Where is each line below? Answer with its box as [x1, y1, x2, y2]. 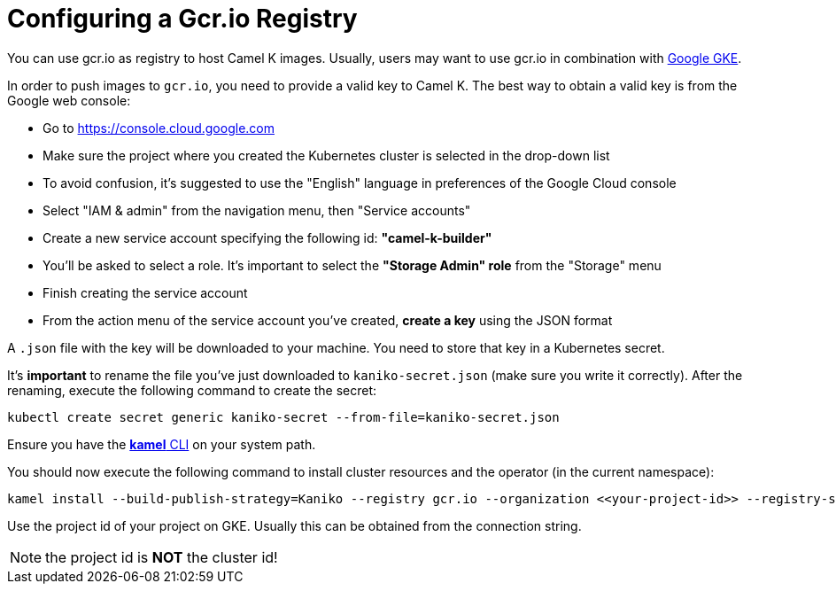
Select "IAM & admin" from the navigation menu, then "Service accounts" [43, 202, 471, 218]
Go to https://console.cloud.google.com [43, 120, 275, 136]
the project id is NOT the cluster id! [45, 548, 278, 566]
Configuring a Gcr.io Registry [7, 4, 358, 34]
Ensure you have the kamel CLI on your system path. [7, 436, 316, 452]
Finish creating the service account [43, 284, 248, 300]
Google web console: [7, 92, 131, 108]
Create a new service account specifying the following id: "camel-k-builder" [43, 229, 492, 245]
